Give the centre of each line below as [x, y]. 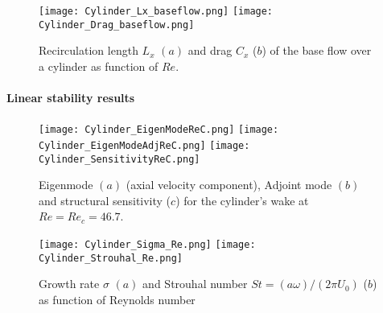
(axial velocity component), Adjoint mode [229, 185]
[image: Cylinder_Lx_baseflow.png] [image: [156, 11]
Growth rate [69, 284]
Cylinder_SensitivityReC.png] [119, 159]
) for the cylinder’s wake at [242, 200]
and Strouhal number [195, 284]
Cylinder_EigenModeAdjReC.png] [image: [144, 145]
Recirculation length [89, 50]
